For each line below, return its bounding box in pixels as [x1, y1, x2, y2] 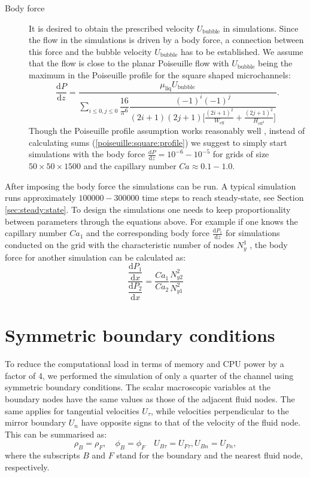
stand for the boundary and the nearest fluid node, [116, 449, 303, 461]
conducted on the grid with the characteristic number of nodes [5, 239, 234, 251]
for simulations [226, 227, 280, 239]
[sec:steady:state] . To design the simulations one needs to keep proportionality [5, 203, 291, 216]
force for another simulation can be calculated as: [5, 250, 186, 263]
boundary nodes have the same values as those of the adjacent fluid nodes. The [5, 393, 295, 405]
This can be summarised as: [5, 427, 107, 440]
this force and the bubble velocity [29, 45, 152, 57]
